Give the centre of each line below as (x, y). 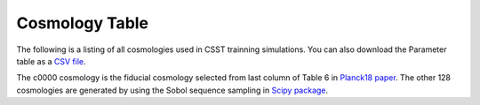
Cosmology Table (83, 23)
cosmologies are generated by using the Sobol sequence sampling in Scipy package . (172, 90)
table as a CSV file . (51, 61)
